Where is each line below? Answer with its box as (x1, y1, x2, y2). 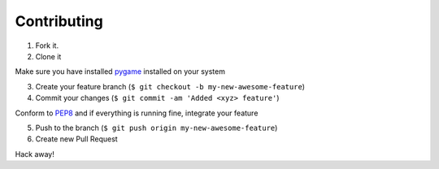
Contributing (15, 12, 103, 30)
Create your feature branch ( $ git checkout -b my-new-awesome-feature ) (35, 81, 305, 91)
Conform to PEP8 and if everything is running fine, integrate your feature (15, 108, 259, 118)
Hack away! (15, 149, 54, 158)
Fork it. (35, 41, 59, 50)
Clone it (35, 51, 62, 61)
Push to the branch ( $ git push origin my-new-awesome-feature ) (35, 123, 278, 132)
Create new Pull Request (35, 134, 118, 144)
